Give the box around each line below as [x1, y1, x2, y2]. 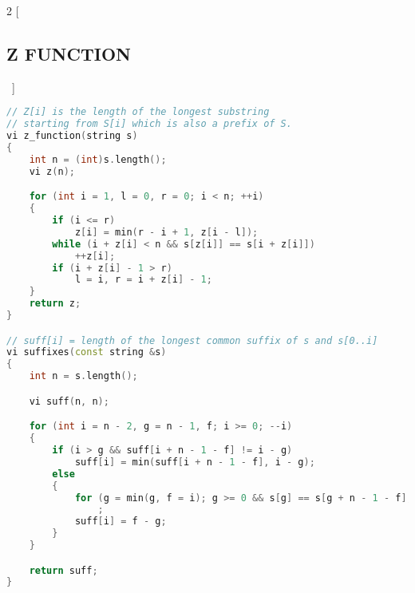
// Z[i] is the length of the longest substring [6, 106, 270, 118]
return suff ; [29, 564, 98, 576]
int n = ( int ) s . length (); [29, 153, 167, 165]
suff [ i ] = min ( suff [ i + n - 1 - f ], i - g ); [74, 456, 315, 468]
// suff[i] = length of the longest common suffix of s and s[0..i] [6, 334, 378, 346]
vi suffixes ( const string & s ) [6, 346, 167, 358]
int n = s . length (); [29, 370, 138, 382]
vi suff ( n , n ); [29, 395, 109, 407]
